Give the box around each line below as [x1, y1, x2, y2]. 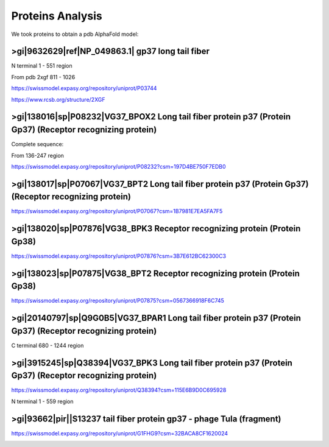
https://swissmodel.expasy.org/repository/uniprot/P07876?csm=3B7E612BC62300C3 [11, 252, 227, 259]
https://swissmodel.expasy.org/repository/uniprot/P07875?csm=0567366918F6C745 [11, 297, 225, 304]
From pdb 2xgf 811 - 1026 [11, 73, 76, 80]
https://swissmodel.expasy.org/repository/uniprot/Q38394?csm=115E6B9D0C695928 [11, 387, 227, 394]
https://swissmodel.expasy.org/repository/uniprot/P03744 [11, 85, 157, 92]
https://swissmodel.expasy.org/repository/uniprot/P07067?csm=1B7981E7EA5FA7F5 [11, 208, 223, 215]
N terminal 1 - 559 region [11, 398, 74, 405]
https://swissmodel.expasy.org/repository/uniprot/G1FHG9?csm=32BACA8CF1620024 [11, 429, 228, 437]
